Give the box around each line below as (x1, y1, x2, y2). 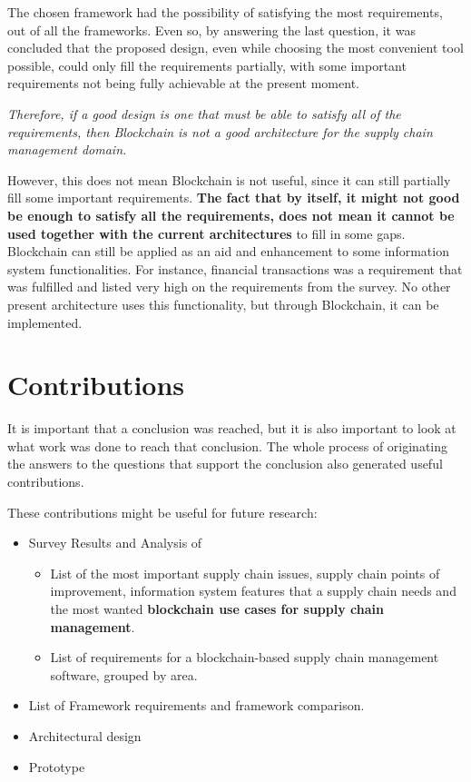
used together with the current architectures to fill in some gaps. (7, 223, 406, 243)
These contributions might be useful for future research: (7, 502, 318, 521)
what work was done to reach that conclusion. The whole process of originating (7, 436, 447, 455)
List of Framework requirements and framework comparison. (28, 696, 365, 715)
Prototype (28, 757, 85, 776)
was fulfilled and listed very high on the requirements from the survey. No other (7, 277, 451, 296)
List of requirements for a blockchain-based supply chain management (50, 648, 439, 667)
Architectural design (28, 726, 142, 745)
